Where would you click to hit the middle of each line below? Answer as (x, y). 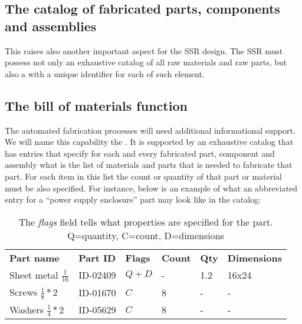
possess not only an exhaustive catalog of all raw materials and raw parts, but (146, 62)
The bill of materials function (96, 105)
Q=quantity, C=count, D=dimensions (146, 235)
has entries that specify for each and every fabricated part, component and (140, 153)
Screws (24, 292)
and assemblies (51, 26)
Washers (27, 309)
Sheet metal (34, 275)
